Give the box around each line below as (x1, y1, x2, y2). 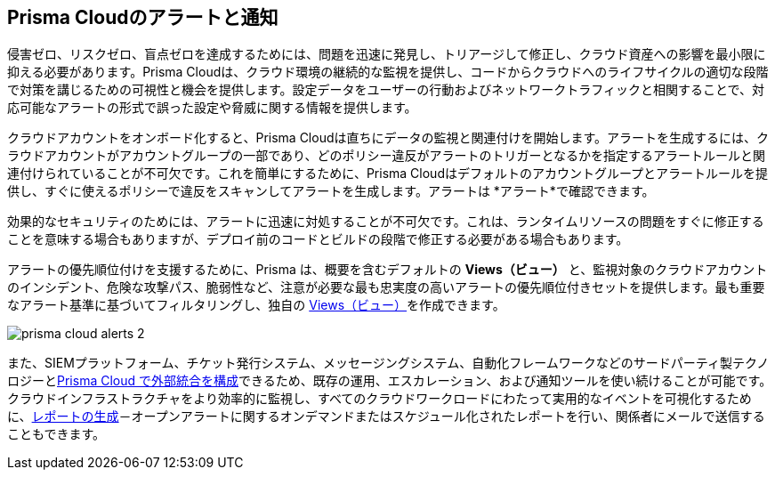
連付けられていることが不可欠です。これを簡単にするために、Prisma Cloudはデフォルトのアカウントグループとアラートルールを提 (7, 166, 769, 182)
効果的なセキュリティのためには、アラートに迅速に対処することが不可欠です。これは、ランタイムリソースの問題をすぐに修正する (7, 214, 764, 230)
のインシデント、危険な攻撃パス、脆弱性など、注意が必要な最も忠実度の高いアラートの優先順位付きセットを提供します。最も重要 (7, 279, 765, 295)
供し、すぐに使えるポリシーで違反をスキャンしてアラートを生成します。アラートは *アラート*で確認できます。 (7, 183, 655, 199)
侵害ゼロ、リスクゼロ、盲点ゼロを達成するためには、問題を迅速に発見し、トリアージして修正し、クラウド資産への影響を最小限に (7, 46, 766, 62)
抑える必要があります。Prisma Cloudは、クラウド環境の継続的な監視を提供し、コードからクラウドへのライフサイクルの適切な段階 (7, 64, 769, 80)
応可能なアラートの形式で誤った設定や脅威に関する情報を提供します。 (7, 100, 417, 116)
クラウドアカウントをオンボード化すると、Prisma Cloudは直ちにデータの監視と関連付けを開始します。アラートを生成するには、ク (7, 130, 770, 146)
